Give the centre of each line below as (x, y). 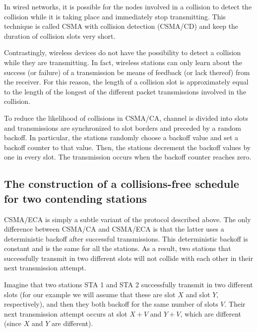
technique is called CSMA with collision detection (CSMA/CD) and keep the (121, 26)
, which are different (211, 313)
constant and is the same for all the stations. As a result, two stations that (118, 248)
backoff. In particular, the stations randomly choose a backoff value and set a (121, 137)
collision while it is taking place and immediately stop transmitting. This (115, 16)
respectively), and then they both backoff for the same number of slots (111, 304)
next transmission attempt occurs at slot (66, 313)
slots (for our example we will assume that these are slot (90, 294)
